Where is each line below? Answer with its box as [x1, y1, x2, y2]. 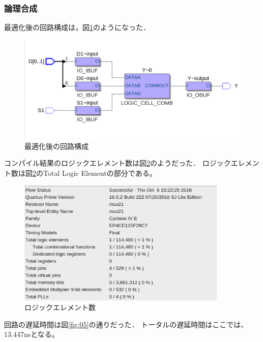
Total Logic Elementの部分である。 [43, 168, 157, 178]
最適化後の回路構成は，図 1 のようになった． [4, 22, 150, 33]
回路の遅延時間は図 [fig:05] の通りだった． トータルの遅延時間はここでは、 [4, 319, 248, 329]
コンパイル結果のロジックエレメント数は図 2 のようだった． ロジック [4, 158, 231, 168]
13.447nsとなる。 [4, 329, 59, 339]
